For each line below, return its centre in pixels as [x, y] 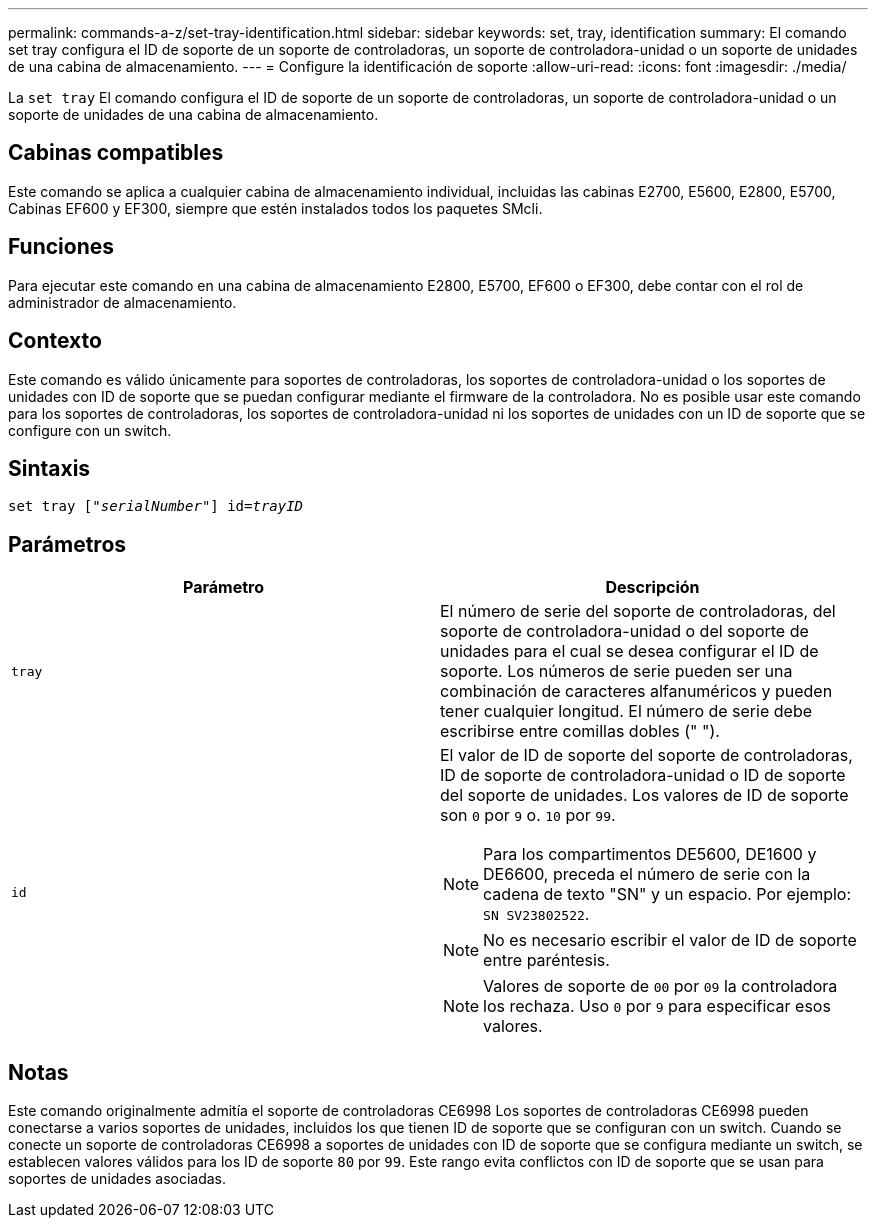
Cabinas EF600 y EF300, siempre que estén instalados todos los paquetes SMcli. [275, 208]
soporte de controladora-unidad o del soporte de [624, 631]
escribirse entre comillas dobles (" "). [580, 731]
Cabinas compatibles [116, 153]
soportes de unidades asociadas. [117, 1179]
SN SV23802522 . [536, 914]
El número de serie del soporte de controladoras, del [638, 611]
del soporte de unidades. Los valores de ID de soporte [644, 795]
